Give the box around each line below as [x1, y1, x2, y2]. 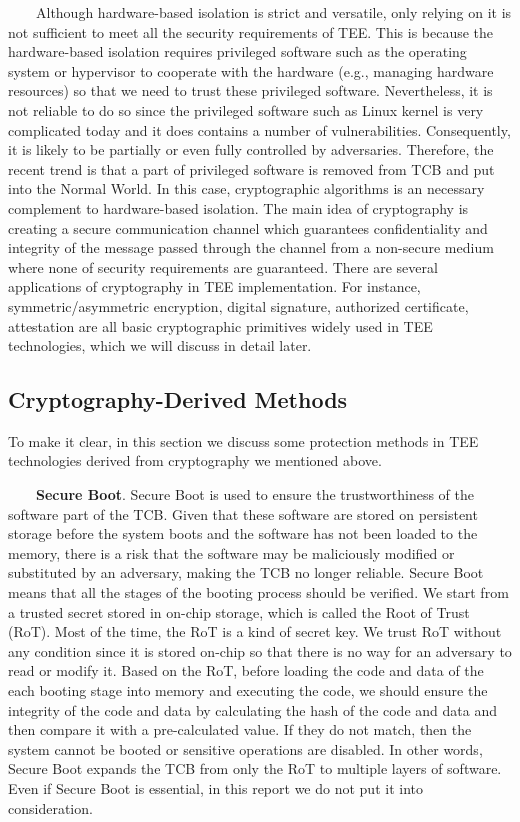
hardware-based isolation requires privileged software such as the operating [8, 41, 467, 62]
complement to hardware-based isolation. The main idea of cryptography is [8, 197, 469, 218]
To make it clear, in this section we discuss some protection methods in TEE [8, 430, 479, 451]
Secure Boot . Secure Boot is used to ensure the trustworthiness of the [36, 484, 475, 505]
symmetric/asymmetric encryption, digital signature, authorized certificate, [8, 295, 469, 316]
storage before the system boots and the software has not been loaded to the [8, 523, 478, 544]
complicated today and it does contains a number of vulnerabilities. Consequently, [8, 119, 511, 140]
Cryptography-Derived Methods [8, 384, 348, 415]
